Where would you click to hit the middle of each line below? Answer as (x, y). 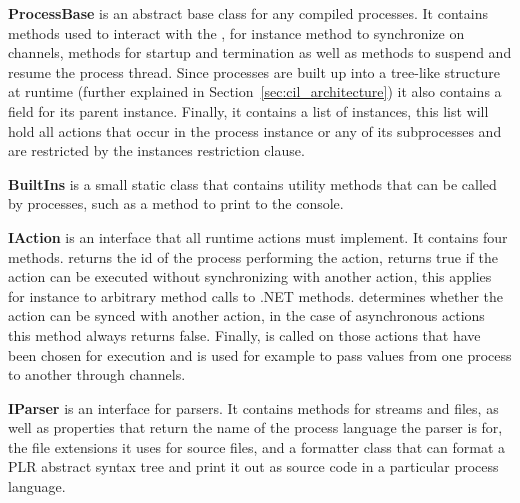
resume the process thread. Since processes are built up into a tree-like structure (254, 71)
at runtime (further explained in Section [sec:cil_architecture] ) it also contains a (255, 91)
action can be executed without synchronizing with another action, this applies (250, 276)
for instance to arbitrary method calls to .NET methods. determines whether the (256, 295)
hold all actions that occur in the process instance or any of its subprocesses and (255, 130)
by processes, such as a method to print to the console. (176, 203)
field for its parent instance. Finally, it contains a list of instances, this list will (248, 110)
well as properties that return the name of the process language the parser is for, (255, 427)
